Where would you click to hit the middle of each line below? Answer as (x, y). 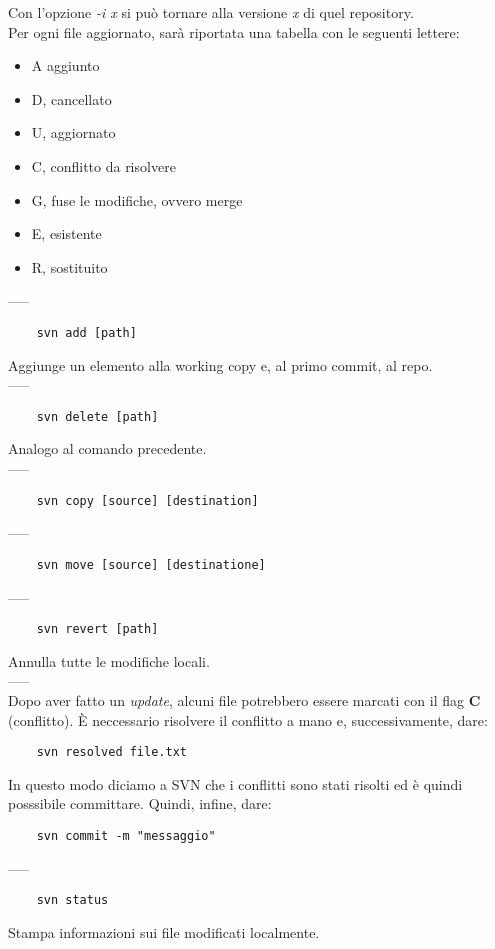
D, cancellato (71, 98)
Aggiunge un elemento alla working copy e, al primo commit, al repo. (220, 364)
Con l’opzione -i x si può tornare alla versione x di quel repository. (211, 12)
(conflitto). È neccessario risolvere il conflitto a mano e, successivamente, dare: (248, 719)
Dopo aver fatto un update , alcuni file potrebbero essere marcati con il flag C (244, 699)
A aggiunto (65, 65)
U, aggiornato (73, 132)
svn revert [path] (97, 629)
